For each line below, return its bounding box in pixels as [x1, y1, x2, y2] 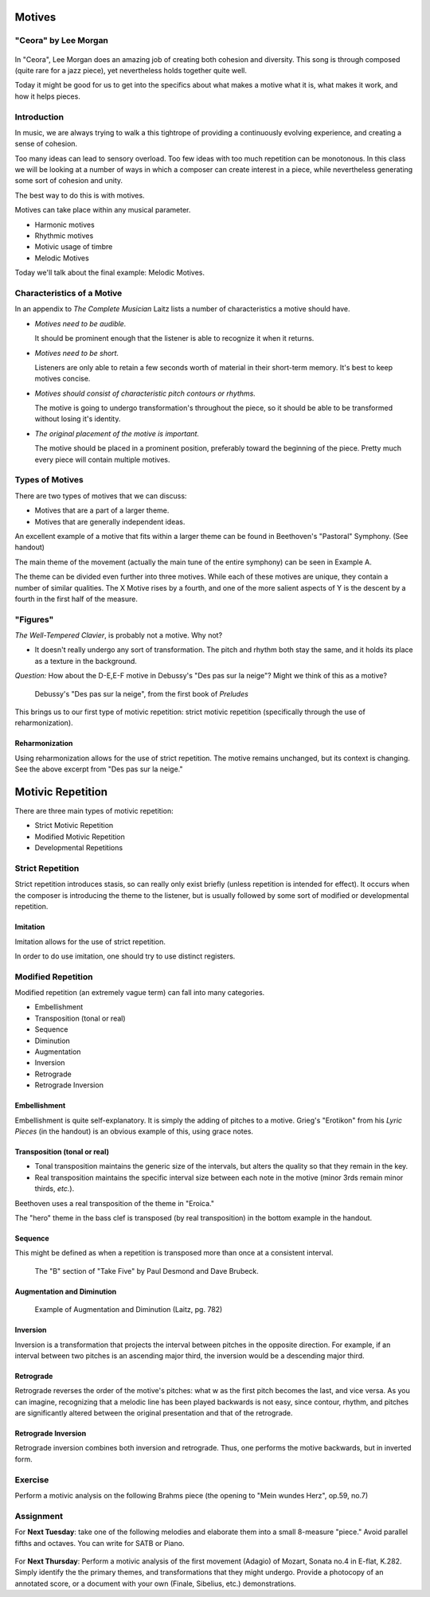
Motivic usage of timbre [34, 242, 113, 252]
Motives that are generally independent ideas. [34, 517, 186, 526]
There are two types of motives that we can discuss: [14, 490, 187, 501]
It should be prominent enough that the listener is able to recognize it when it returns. [34, 334, 315, 343]
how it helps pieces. [14, 92, 81, 101]
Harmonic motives [34, 220, 95, 229]
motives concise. [34, 374, 91, 384]
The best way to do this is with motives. [14, 190, 145, 200]
